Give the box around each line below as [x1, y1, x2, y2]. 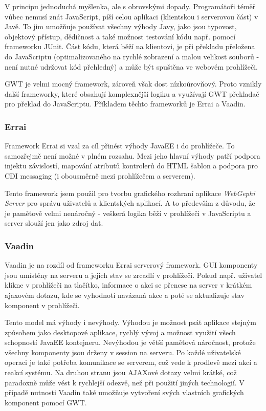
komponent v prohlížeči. [5, 299, 80, 310]
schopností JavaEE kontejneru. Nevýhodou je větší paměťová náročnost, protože [5, 337, 256, 348]
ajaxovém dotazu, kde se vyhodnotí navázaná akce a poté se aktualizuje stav [5, 289, 245, 300]
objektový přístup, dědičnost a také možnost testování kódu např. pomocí [5, 31, 236, 41]
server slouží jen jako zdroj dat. [5, 218, 103, 228]
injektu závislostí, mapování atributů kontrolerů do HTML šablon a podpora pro [5, 160, 258, 171]
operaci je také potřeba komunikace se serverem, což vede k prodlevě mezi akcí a [5, 357, 257, 367]
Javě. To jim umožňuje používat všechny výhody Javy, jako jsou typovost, [5, 21, 237, 32]
